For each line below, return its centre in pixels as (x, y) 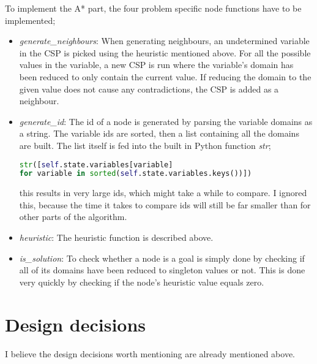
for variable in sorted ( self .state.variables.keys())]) (136, 174)
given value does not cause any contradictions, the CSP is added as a (149, 89)
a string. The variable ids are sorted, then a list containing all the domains (159, 133)
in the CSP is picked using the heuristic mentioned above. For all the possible (165, 52)
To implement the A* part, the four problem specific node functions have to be (153, 8)
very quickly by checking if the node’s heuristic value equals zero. (142, 282)
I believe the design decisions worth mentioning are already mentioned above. (150, 353)
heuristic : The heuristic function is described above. (116, 237)
